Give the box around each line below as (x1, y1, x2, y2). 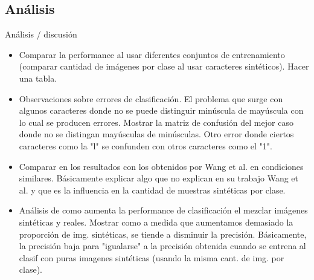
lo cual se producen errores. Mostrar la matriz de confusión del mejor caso (19, 116, 293, 128)
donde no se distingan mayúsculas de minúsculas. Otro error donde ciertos (19, 128, 294, 140)
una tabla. (19, 71, 57, 84)
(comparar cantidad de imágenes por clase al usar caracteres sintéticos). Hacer (19, 60, 309, 73)
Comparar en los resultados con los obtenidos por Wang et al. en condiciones (19, 160, 304, 172)
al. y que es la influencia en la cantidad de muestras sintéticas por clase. (19, 183, 286, 196)
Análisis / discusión (5, 28, 77, 41)
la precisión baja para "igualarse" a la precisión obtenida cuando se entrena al (19, 239, 306, 252)
